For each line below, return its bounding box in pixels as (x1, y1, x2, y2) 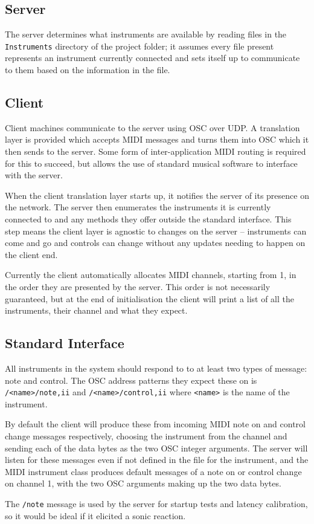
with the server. (5, 169, 63, 181)
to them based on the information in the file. (5, 63, 170, 76)
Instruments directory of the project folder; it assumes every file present (5, 39, 274, 52)
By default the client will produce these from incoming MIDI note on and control (5, 418, 306, 430)
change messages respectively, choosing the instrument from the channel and (5, 429, 287, 442)
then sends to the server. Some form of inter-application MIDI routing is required (5, 145, 306, 158)
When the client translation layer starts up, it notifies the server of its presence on (5, 189, 309, 201)
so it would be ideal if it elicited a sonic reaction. (5, 509, 186, 522)
